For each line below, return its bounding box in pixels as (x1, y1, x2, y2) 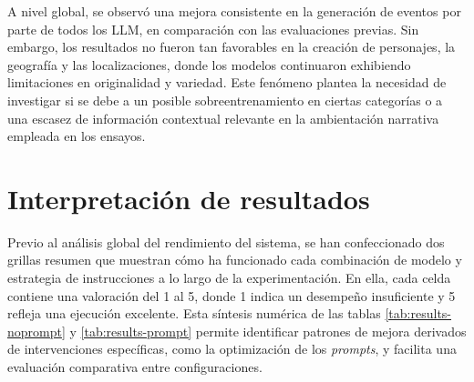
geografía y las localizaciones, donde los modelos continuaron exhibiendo (7, 55, 411, 74)
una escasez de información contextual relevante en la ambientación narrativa (7, 108, 439, 127)
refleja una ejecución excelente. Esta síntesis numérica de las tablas (7, 304, 381, 323)
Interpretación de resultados (7, 179, 370, 216)
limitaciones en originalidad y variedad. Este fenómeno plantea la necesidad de (7, 73, 447, 92)
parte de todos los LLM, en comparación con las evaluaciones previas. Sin (7, 19, 419, 38)
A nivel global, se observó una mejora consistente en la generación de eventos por (7, 2, 461, 20)
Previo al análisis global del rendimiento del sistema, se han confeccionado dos (7, 232, 445, 251)
